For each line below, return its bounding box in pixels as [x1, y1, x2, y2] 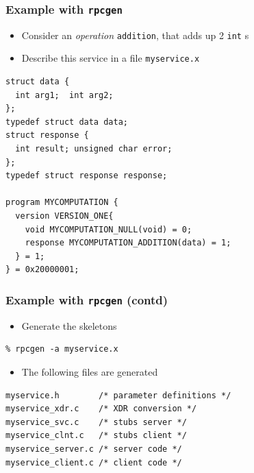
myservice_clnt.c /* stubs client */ [5, 430, 187, 441]
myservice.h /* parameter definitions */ [5, 390, 231, 400]
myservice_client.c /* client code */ [5, 457, 182, 468]
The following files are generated [21, 364, 158, 378]
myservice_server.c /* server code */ [5, 444, 182, 454]
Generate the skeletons [21, 318, 117, 332]
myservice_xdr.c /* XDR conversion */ [5, 404, 197, 414]
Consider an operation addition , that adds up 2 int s [21, 27, 249, 42]
